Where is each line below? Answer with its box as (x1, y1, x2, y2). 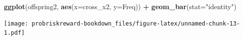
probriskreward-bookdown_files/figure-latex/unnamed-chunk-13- (32, 20, 240, 27)
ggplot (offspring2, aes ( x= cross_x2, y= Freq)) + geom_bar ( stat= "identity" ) (4, 1, 237, 11)
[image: (4, 20, 29, 27)
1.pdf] (4, 29, 25, 37)
